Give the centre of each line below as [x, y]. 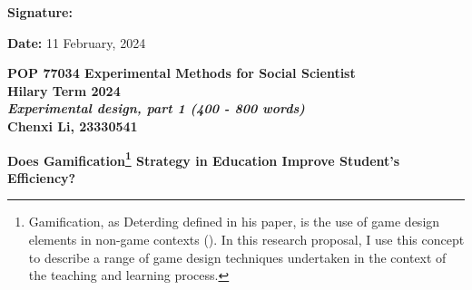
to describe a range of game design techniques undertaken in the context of [237, 257]
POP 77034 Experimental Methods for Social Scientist [182, 73]
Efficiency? [42, 177]
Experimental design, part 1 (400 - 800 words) [156, 108]
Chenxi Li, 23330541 [73, 126]
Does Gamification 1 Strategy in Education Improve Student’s [204, 159]
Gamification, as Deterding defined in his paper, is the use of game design [234, 222]
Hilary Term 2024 [64, 90]
